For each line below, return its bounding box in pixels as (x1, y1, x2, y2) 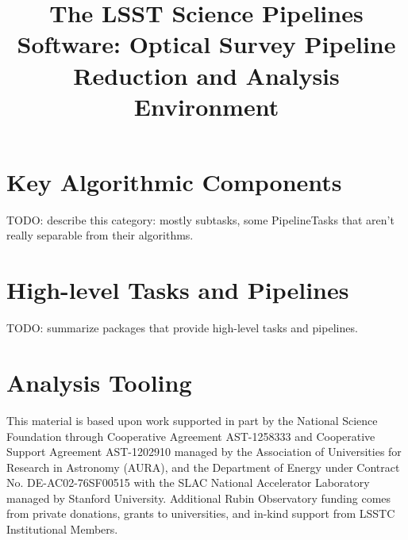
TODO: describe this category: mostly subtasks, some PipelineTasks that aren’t (6, 211, 395, 228)
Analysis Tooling (6, 366, 192, 398)
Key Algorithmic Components (6, 165, 342, 197)
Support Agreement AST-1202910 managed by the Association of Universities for (6, 443, 402, 460)
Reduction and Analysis (73, 59, 340, 91)
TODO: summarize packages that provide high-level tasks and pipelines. (6, 320, 358, 336)
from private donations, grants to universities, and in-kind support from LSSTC (6, 505, 395, 522)
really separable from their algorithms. (6, 227, 194, 243)
